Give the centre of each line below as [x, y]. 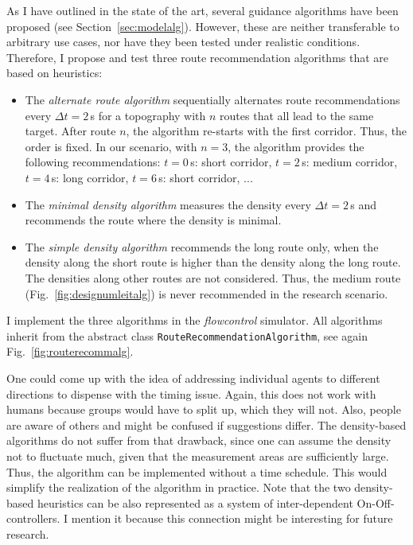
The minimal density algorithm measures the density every [168, 204]
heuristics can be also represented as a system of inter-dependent [195, 502]
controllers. [33, 518]
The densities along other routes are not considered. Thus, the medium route [213, 277]
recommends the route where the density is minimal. [153, 220]
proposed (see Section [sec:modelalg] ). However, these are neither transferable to [203, 26]
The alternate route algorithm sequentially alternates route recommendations [212, 99]
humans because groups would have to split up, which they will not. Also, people [204, 409]
